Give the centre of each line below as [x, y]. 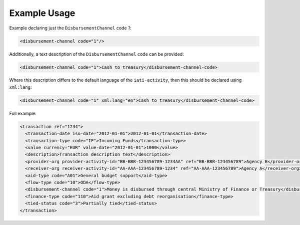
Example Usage [42, 13]
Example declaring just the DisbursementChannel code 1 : [70, 28]
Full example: [23, 113]
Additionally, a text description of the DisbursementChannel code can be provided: [97, 54]
